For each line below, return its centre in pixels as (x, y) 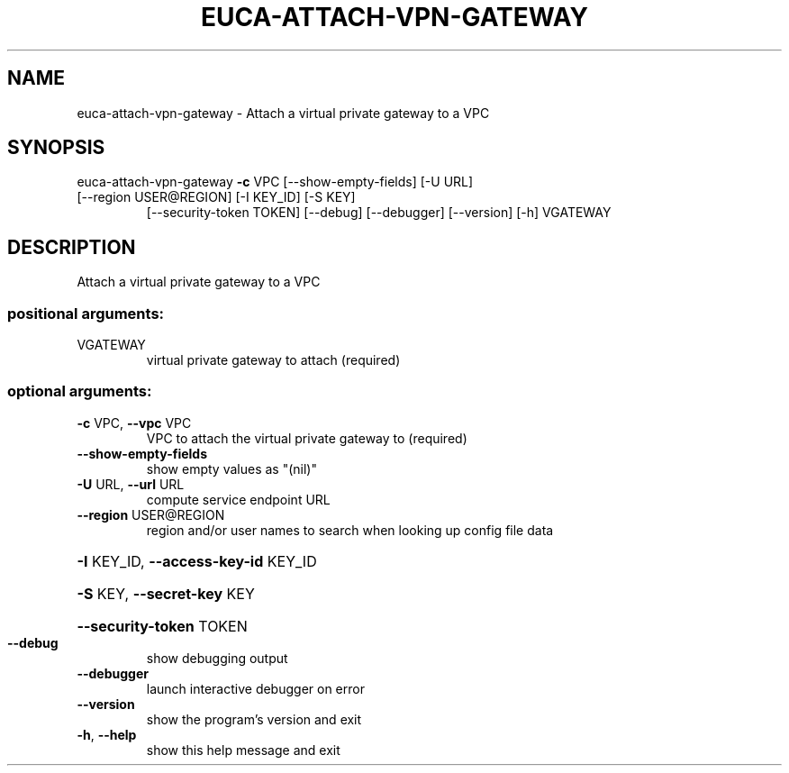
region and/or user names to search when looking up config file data (350, 530)
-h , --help (107, 734)
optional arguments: (80, 391)
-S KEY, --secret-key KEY (166, 593)
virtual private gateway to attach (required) (273, 360)
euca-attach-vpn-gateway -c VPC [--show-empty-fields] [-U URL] (275, 182)
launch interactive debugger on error (255, 688)
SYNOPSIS (56, 148)
